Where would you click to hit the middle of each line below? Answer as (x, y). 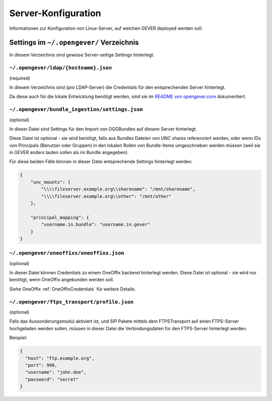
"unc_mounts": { (50, 182)
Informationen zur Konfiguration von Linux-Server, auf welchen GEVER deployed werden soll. (106, 28)
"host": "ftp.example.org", (60, 358)
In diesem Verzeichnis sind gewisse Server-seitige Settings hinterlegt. (82, 55)
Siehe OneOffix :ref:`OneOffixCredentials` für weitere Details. (73, 289)
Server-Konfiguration (55, 13)
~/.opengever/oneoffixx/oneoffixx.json (67, 253)
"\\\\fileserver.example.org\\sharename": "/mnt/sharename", (118, 189)
